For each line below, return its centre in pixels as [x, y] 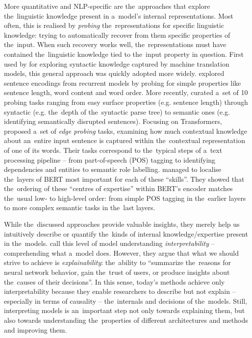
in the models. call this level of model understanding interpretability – [109, 243]
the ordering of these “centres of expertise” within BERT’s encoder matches [118, 188]
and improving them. [36, 329]
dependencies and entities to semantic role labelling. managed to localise [113, 169]
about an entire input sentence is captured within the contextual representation [125, 140]
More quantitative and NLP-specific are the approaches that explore [107, 6]
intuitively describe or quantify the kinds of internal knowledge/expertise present [126, 233]
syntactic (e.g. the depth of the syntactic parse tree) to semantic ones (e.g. [117, 111]
